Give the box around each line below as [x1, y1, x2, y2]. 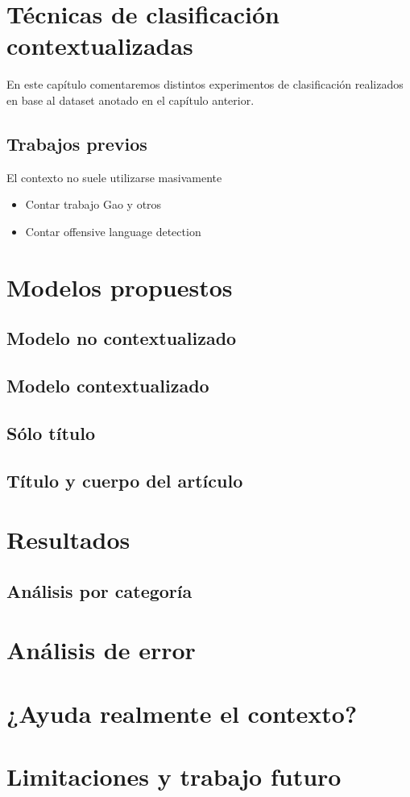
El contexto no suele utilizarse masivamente [6, 168, 222, 185]
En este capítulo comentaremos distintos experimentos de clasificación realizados [6, 76, 404, 93]
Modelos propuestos [6, 270, 233, 303]
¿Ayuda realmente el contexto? [6, 696, 358, 729]
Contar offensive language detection [25, 222, 201, 239]
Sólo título [6, 420, 95, 445]
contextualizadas [6, 29, 193, 62]
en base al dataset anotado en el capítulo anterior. [6, 91, 255, 108]
